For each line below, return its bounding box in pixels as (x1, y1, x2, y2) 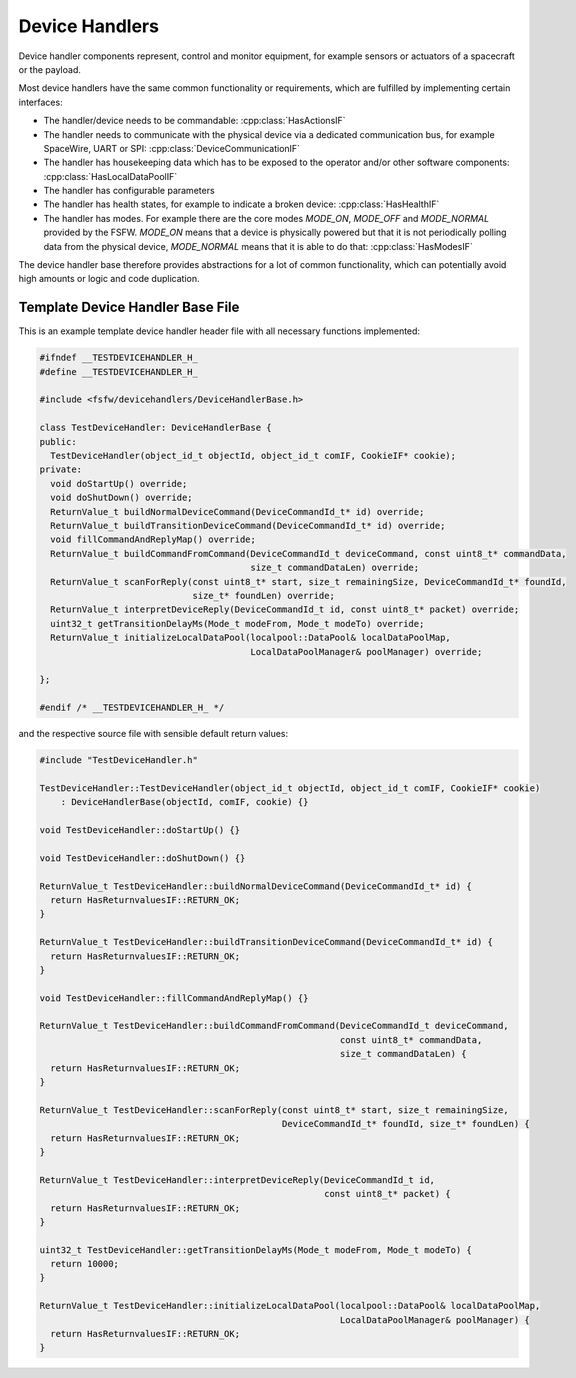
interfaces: (18, 96, 64, 108)
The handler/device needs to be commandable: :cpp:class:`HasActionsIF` (43, 115, 346, 127)
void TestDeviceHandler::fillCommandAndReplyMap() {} (39, 992, 309, 1004)
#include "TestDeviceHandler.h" (39, 755, 199, 766)
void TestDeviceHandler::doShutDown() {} (39, 852, 246, 864)
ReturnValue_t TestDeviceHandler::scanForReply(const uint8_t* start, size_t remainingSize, (39, 1104, 509, 1115)
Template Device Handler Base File (18, 299, 240, 316)
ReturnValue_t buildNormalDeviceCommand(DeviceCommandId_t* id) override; (50, 506, 425, 517)
